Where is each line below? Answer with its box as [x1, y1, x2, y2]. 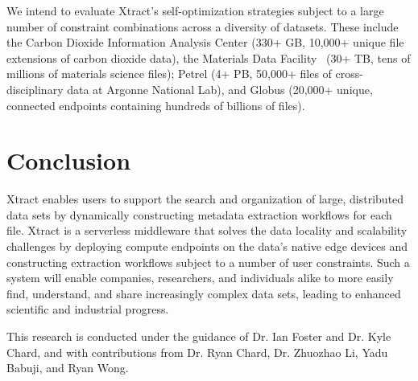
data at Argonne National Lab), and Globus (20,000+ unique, [67, 80, 373, 97]
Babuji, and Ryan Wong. [6, 359, 129, 376]
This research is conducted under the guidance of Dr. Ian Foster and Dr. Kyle [6, 328, 391, 345]
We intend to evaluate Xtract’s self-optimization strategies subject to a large [6, 2, 384, 18]
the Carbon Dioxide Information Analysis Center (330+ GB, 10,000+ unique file [6, 34, 404, 51]
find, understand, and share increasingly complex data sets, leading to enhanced [6, 285, 401, 301]
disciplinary [6, 80, 64, 97]
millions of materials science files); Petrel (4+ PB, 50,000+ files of [6, 65, 332, 82]
